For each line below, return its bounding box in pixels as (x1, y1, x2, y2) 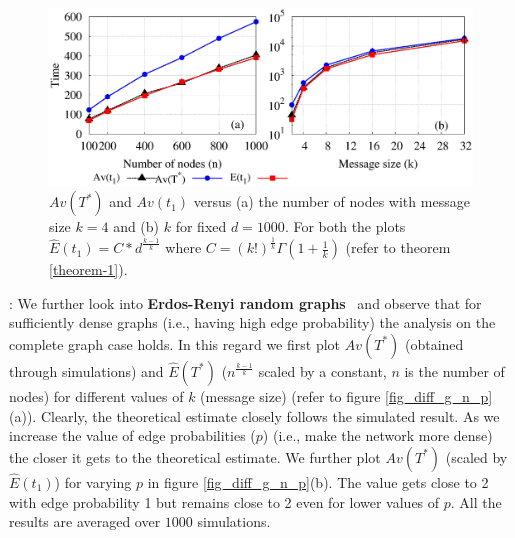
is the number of (404, 360, 505, 381)
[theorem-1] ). (49, 259, 128, 280)
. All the (450, 491, 502, 512)
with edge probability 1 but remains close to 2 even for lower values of (9, 491, 440, 512)
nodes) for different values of (9, 385, 184, 406)
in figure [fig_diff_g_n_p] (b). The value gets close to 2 (147, 471, 489, 492)
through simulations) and (9, 360, 164, 381)
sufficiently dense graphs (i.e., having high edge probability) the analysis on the (9, 312, 496, 333)
